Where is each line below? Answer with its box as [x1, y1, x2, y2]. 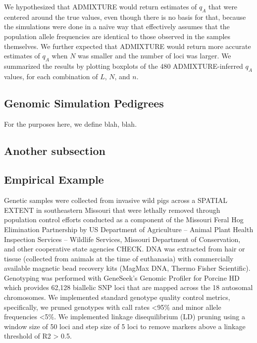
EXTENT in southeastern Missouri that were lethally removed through [4, 204, 220, 215]
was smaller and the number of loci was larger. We [78, 50, 231, 61]
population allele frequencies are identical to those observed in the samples [4, 31, 231, 41]
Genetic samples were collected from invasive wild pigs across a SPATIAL [4, 195, 227, 205]
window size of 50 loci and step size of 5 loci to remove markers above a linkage [4, 321, 246, 331]
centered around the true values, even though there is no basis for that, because [4, 11, 246, 22]
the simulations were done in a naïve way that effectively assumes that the [4, 21, 230, 32]
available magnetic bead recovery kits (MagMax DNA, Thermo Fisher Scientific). [4, 263, 251, 273]
